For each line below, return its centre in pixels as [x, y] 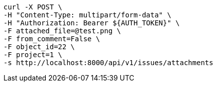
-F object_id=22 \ [39, 47]
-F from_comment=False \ [52, 39]
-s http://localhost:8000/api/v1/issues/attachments [108, 63]
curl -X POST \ [33, 7]
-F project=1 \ [33, 55]
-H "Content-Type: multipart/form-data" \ [88, 15]
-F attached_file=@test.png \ [62, 31]
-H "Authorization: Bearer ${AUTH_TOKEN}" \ [92, 23]
